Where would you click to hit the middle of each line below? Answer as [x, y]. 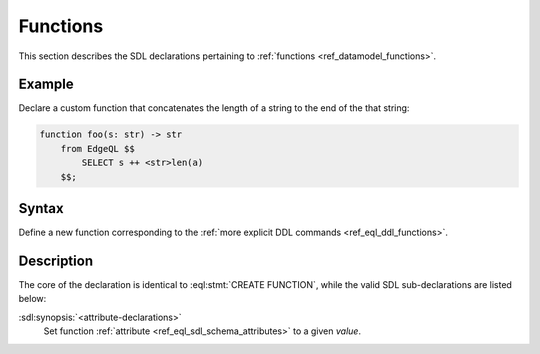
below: [32, 299]
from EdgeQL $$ [97, 148]
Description [56, 260]
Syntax [41, 208]
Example [46, 84]
